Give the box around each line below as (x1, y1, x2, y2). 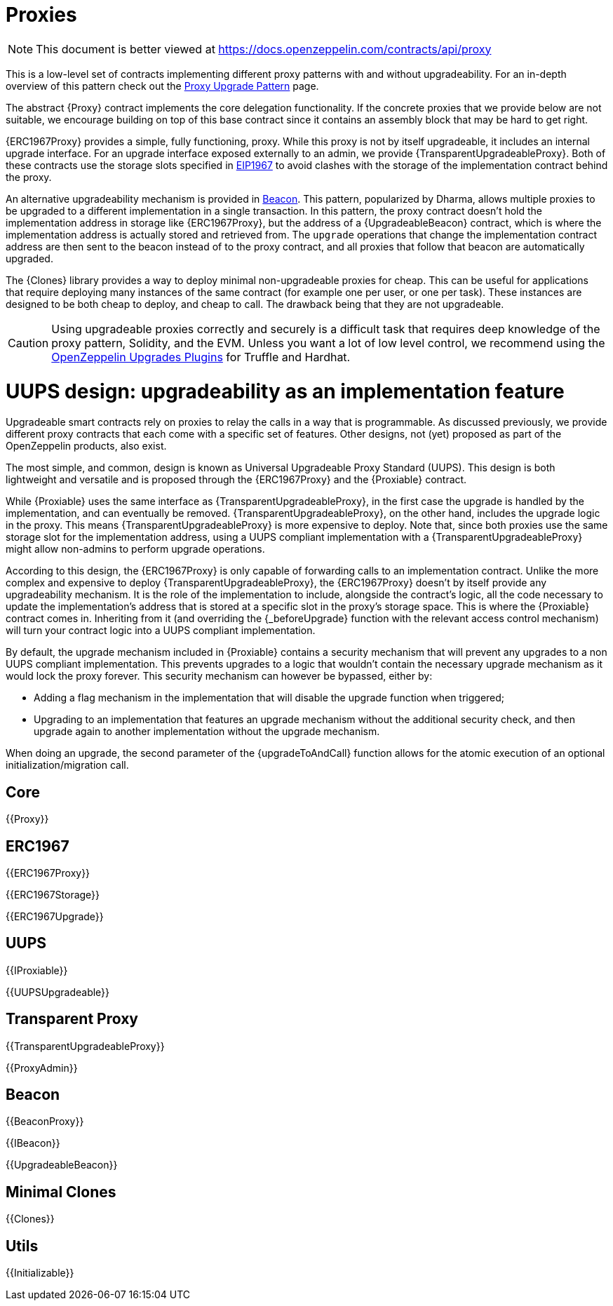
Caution (8, 335, 49, 350)
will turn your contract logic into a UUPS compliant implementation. (6, 624, 316, 637)
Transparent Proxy (6, 1010, 138, 1028)
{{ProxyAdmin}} (6, 1061, 78, 1074)
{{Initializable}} (6, 1267, 74, 1279)
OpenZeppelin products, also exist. (6, 440, 167, 452)
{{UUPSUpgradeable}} (6, 985, 110, 998)
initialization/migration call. (6, 759, 129, 772)
